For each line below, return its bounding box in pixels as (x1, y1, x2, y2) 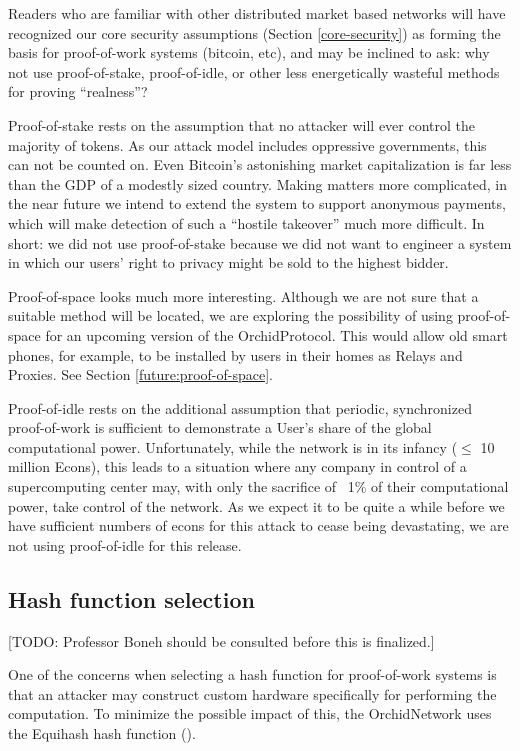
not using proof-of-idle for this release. (8, 534, 242, 555)
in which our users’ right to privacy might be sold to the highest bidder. (8, 252, 449, 273)
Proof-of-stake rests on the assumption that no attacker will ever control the (8, 114, 476, 135)
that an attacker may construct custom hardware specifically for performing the (8, 683, 497, 704)
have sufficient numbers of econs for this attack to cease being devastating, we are (8, 515, 509, 536)
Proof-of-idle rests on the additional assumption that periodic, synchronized (8, 397, 472, 418)
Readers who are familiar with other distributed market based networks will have (8, 3, 506, 23)
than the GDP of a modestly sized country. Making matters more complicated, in (8, 173, 507, 194)
